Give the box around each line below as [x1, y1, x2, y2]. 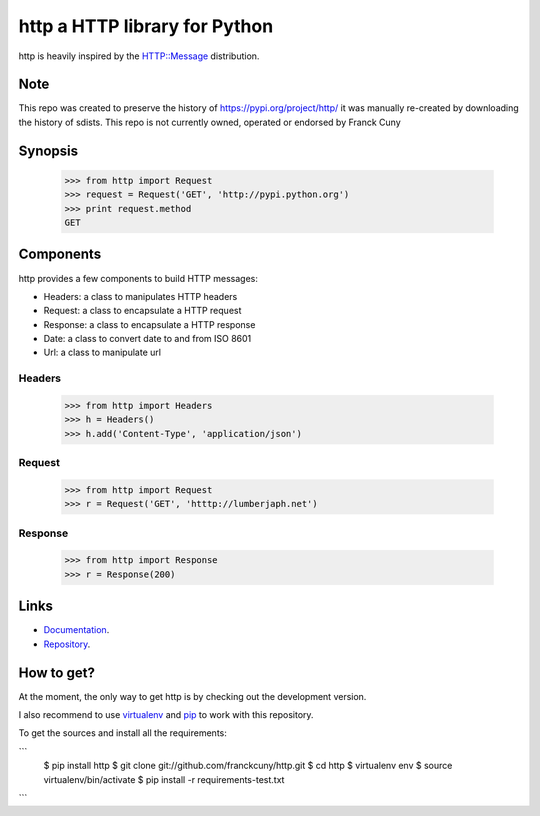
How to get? [18, 664, 95, 681]
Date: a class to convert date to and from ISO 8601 [43, 333, 252, 345]
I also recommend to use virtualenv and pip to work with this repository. [18, 709, 314, 721]
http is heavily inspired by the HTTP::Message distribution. [18, 50, 260, 62]
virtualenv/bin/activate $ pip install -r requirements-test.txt [43, 773, 285, 785]
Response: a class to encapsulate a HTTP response [43, 318, 256, 330]
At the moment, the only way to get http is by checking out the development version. [18, 690, 367, 702]
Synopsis [18, 142, 79, 159]
